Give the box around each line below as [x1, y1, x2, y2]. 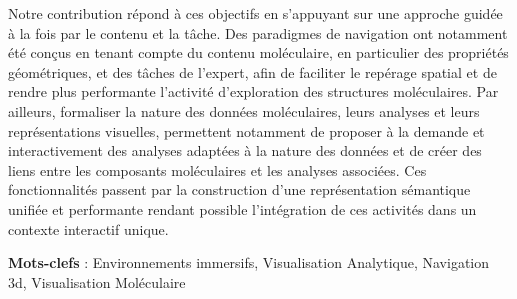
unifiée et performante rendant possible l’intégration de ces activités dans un [8, 198, 477, 219]
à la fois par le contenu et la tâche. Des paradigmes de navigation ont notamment [8, 22, 508, 43]
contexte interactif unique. [8, 218, 169, 239]
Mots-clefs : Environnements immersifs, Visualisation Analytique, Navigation [8, 252, 490, 273]
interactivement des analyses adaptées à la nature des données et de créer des [8, 140, 482, 161]
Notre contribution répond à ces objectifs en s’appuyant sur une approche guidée [8, 3, 503, 23]
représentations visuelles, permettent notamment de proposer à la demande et [8, 120, 485, 141]
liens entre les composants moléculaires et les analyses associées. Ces [8, 159, 427, 180]
